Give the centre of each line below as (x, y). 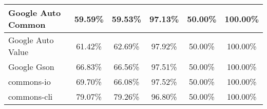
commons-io (30, 81)
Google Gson (31, 67)
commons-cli (31, 96)
